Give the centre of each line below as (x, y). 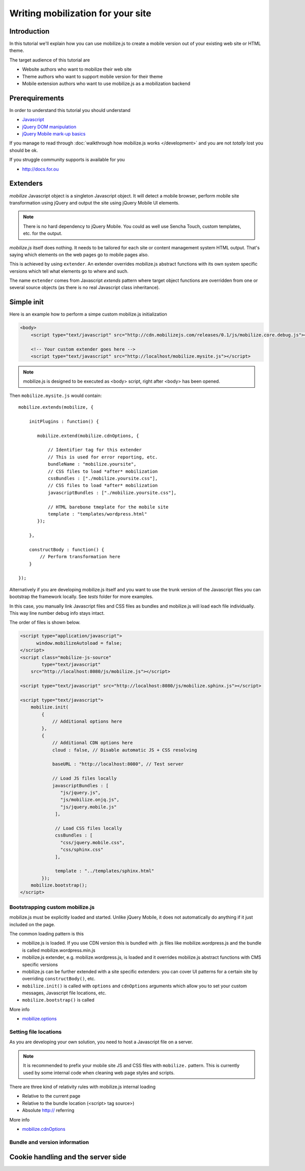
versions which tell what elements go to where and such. (69, 271)
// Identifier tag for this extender (95, 450)
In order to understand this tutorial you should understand (70, 110)
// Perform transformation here (80, 557)
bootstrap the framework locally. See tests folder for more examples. (81, 597)
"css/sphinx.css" (82, 850)
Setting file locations (36, 1032)
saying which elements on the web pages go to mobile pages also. (79, 254)
